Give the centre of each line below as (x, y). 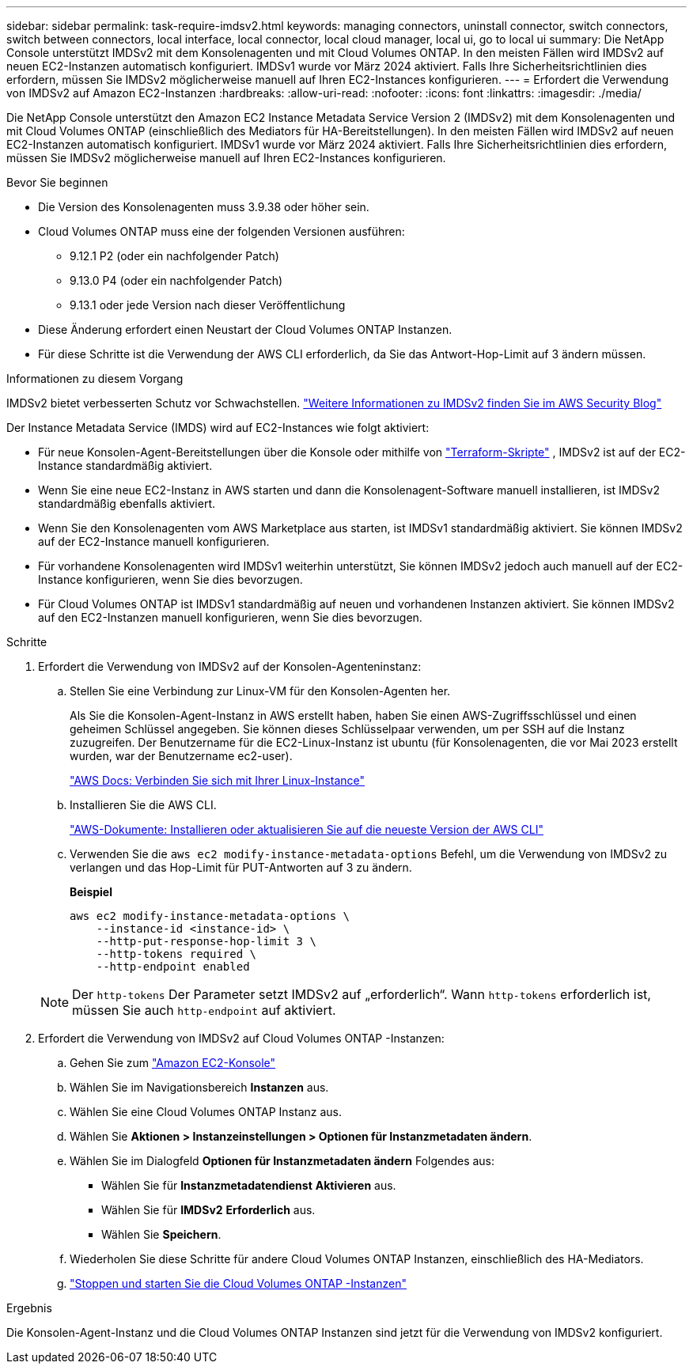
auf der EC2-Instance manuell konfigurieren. (154, 541)
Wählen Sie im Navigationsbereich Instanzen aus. (199, 1087)
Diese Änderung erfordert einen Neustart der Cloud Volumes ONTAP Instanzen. (245, 329)
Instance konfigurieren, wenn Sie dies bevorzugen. (170, 579)
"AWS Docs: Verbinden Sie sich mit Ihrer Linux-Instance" (218, 780)
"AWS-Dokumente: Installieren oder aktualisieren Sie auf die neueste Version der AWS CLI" (307, 829)
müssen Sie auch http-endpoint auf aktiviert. (204, 1010)
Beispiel (91, 892)
